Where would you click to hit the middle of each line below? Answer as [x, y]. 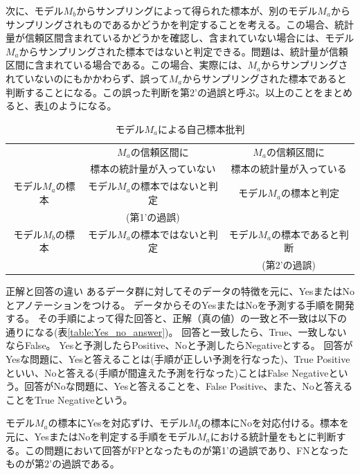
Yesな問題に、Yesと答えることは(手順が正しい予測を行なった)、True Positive [178, 359]
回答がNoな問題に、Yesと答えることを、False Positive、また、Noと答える [189, 386]
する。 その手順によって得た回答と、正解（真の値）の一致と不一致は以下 [171, 318]
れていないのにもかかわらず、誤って [87, 78]
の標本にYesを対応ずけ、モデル [118, 423]
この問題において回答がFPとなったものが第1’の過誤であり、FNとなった [187, 450]
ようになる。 [88, 106]
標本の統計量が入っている [289, 169]
